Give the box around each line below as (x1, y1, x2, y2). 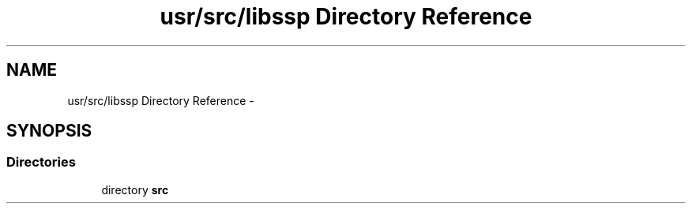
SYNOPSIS (6, 121, 92, 141)
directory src (101, 182, 169, 197)
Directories (6, 154, 76, 171)
